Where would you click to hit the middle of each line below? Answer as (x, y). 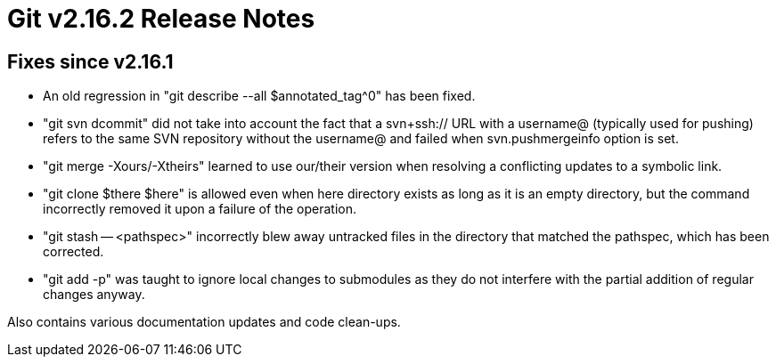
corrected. (74, 252)
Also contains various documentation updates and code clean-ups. (204, 322)
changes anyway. (94, 295)
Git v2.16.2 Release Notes (161, 19)
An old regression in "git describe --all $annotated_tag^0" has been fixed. (259, 96)
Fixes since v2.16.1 (90, 61)
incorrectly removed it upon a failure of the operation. (200, 209)
